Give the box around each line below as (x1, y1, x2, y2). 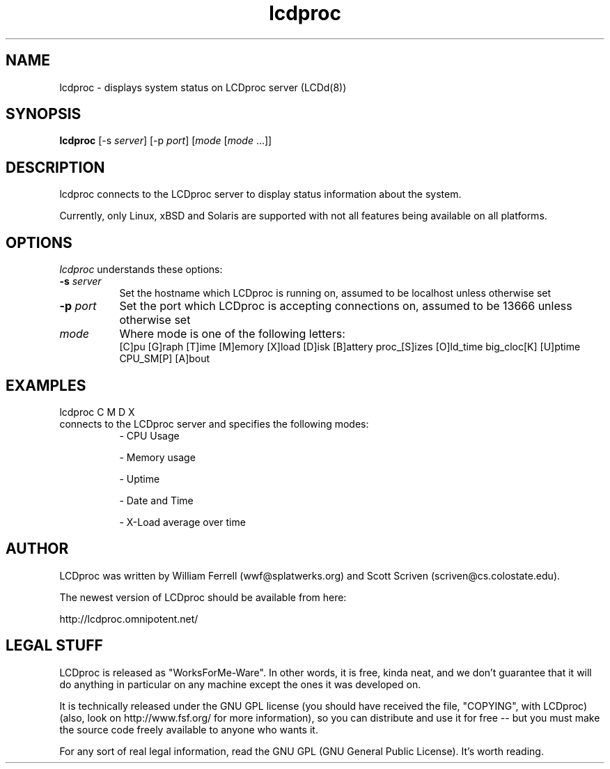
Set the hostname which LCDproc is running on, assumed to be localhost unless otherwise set (119, 287, 552, 300)
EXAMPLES (6, 376, 86, 394)
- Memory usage (119, 451, 196, 463)
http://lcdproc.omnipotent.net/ (59, 612, 198, 625)
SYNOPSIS (6, 105, 81, 123)
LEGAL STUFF (6, 637, 103, 655)
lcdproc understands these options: (59, 263, 223, 276)
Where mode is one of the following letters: (119, 327, 345, 341)
